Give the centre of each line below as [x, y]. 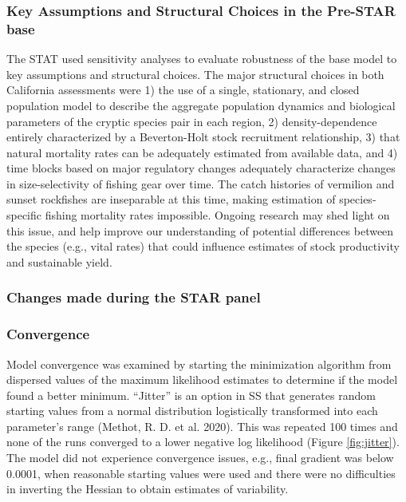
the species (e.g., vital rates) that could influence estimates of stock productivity [203, 246]
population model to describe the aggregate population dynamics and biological [201, 105]
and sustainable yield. [59, 261]
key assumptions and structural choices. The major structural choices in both [195, 74]
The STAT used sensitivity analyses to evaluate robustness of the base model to [202, 59]
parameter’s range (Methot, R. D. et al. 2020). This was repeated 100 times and [202, 426]
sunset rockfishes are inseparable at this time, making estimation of [171, 199]
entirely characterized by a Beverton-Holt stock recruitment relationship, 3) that [203, 137]
